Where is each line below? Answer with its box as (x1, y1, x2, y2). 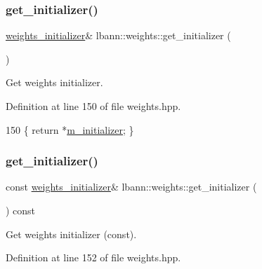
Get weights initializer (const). (6, 226, 137, 241)
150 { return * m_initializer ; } (6, 122, 134, 137)
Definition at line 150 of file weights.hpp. (6, 99, 181, 113)
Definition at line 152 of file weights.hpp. (6, 250, 181, 265)
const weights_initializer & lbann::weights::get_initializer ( (6, 179, 257, 194)
